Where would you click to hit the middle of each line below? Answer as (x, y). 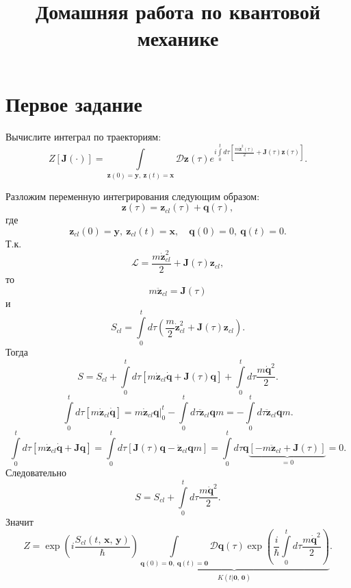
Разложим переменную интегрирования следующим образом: (133, 196)
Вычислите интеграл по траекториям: (83, 136)
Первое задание (74, 103)
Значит (19, 522)
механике (178, 38)
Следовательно (36, 473)
